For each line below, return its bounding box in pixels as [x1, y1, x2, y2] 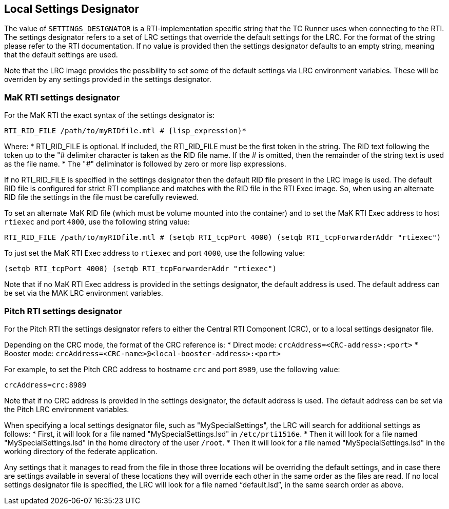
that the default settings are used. [4, 50, 118, 59]
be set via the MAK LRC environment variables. [4, 289, 163, 298]
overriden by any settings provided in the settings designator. [4, 75, 211, 84]
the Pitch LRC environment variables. [4, 404, 129, 414]
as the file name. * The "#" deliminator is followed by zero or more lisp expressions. [4, 159, 286, 169]
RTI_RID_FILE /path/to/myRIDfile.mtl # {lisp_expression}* [4, 127, 247, 135]
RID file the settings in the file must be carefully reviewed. [4, 193, 199, 202]
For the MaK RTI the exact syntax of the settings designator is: [4, 111, 215, 120]
